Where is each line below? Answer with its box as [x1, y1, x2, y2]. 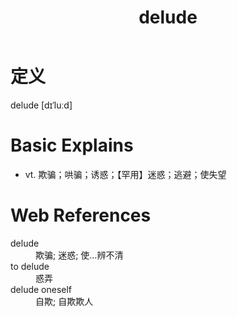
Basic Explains [10, 134, 134, 157]
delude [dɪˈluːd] [10, 99, 73, 111]
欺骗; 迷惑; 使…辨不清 [35, 249, 124, 261]
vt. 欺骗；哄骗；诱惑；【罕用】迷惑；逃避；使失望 [24, 168, 227, 180]
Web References [10, 204, 152, 227]
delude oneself [10, 283, 73, 295]
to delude [10, 260, 50, 272]
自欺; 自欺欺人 [35, 295, 94, 307]
